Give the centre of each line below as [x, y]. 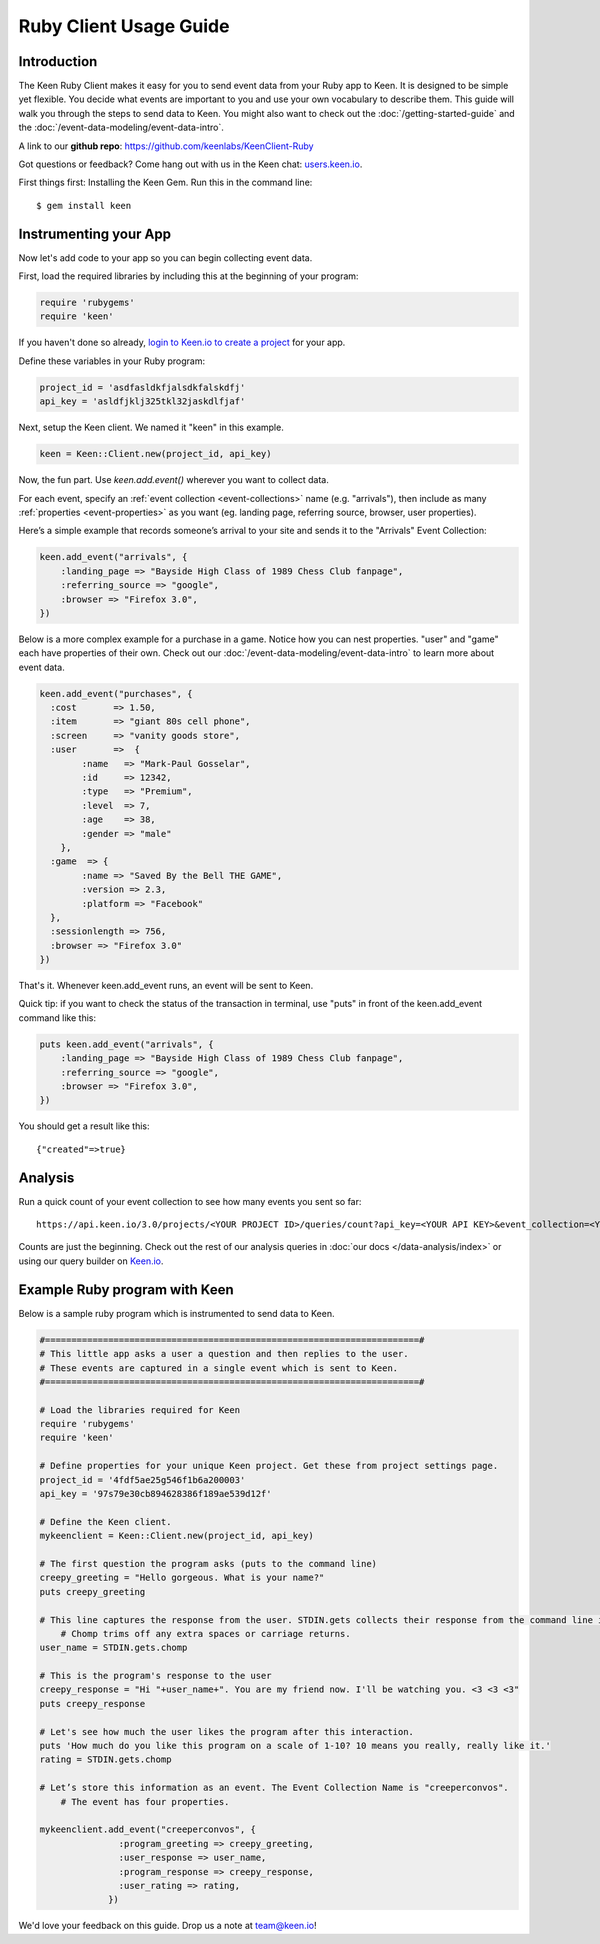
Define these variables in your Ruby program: [111, 361]
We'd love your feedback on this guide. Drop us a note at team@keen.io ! [167, 1926]
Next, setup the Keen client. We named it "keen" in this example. [151, 427]
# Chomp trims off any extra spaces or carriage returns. [205, 1633]
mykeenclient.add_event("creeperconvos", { [148, 1829]
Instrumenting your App [95, 233]
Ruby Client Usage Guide [124, 26]
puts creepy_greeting [92, 1591]
